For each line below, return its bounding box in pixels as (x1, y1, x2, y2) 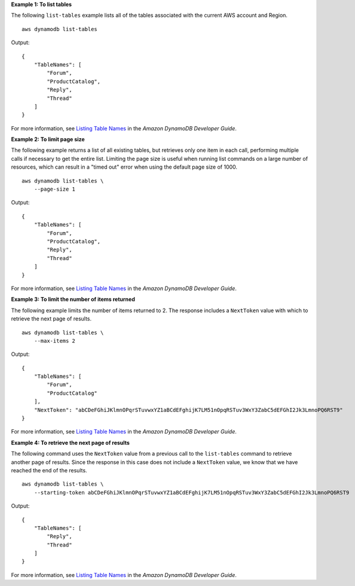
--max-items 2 (33, 337, 76, 344)
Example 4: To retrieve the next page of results (11, 439, 130, 446)
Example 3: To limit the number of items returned (11, 296, 136, 303)
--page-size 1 (33, 186, 76, 193)
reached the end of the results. (11, 466, 87, 474)
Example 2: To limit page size (11, 136, 85, 143)
